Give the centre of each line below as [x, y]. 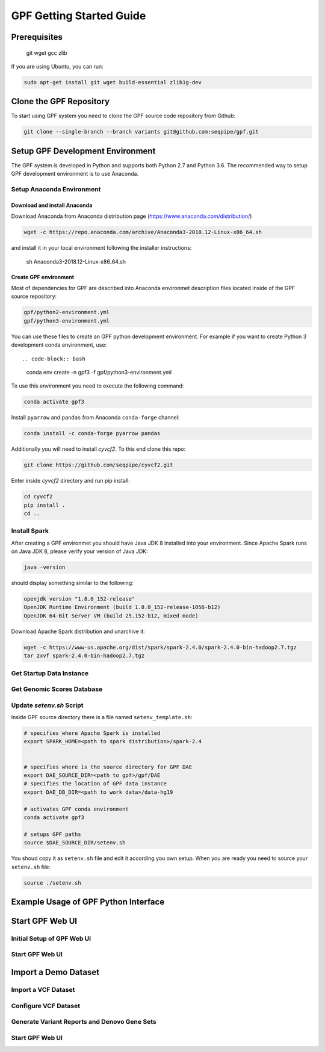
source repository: [34, 296]
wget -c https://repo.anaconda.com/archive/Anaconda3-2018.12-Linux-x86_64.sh [143, 232]
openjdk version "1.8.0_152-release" [79, 599]
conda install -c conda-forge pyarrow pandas [92, 434]
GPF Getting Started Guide [79, 16]
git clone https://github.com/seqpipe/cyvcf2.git [98, 465]
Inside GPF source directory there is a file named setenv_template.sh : [102, 717]
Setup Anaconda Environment [56, 190]
